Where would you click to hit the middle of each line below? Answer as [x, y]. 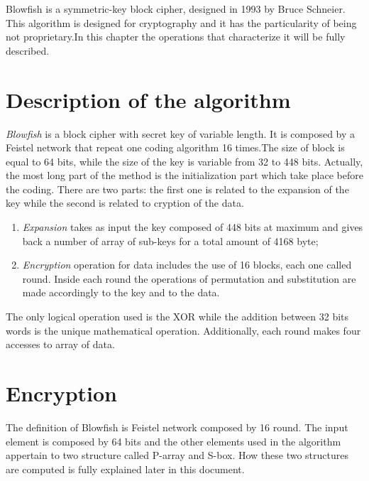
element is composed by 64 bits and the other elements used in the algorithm [174, 441]
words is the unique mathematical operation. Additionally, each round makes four [183, 330]
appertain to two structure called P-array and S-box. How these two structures [177, 455]
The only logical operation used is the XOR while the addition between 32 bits [177, 317]
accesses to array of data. [60, 344]
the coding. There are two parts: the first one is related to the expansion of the [177, 189]
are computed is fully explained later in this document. [125, 469]
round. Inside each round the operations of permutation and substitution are [189, 278]
